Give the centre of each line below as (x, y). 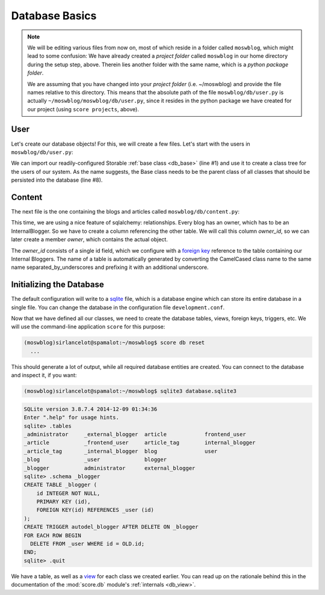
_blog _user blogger (95, 460)
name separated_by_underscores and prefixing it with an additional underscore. (110, 267)
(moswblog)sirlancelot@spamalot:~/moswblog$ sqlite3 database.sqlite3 (130, 391)
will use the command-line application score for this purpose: (88, 327)
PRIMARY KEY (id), (63, 502)
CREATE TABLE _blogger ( (60, 485)
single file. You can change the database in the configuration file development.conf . (118, 307)
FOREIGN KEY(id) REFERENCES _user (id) (95, 510)
